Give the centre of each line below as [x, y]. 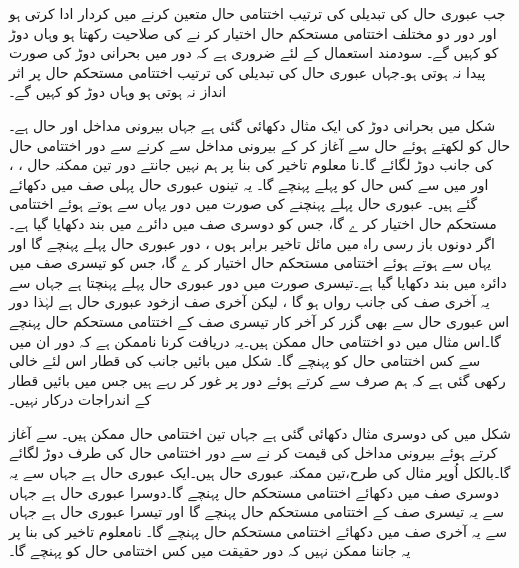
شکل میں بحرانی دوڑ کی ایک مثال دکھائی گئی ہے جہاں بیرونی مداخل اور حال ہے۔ [252, 124]
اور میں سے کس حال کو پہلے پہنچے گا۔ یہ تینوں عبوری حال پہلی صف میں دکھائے [249, 183]
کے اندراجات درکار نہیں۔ [80, 399]
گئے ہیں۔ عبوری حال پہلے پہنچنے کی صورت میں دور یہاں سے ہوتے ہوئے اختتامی [243, 203]
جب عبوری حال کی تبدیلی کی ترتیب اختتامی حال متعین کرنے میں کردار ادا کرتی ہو [257, 13]
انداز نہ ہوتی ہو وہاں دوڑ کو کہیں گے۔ [118, 91]
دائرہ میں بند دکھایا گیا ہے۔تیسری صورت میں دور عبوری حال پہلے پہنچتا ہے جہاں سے [258, 281]
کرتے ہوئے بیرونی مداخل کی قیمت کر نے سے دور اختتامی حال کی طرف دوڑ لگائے [253, 452]
